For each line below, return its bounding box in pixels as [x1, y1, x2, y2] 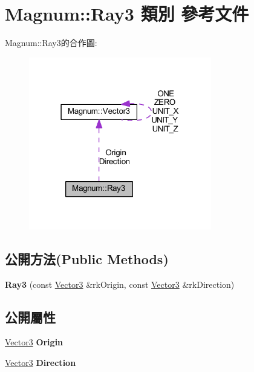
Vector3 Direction [5, 356, 76, 368]
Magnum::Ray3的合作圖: [5, 36, 97, 49]
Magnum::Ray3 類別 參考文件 [5, 1, 249, 26]
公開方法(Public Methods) [5, 249, 169, 268]
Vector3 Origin [5, 336, 63, 348]
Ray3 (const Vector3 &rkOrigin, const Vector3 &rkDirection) [5, 277, 235, 290]
